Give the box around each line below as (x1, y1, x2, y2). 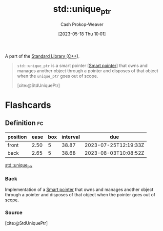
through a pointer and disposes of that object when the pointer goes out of (5, 191, 155, 197)
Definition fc (5, 119, 43, 127)
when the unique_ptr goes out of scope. (17, 73, 99, 79)
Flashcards (5, 99, 51, 110)
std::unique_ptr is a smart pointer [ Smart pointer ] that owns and (17, 63, 148, 68)
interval (61, 133, 80, 140)
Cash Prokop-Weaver (60, 21, 104, 27)
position (7, 133, 27, 140)
